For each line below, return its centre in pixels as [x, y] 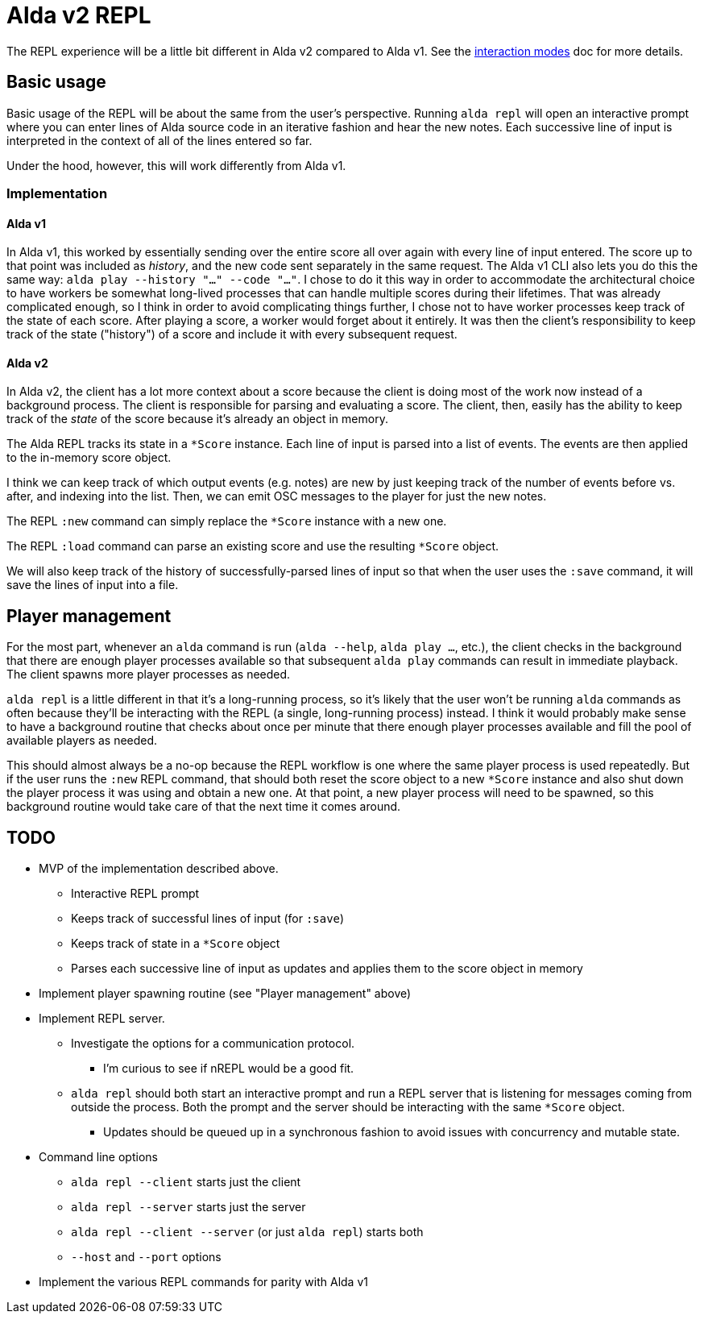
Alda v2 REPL [79, 15]
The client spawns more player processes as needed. [149, 675]
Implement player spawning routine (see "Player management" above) [225, 994]
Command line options [98, 1157]
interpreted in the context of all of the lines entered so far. [159, 140]
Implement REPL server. [102, 1019]
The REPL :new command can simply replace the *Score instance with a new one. [227, 521]
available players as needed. [82, 741]
